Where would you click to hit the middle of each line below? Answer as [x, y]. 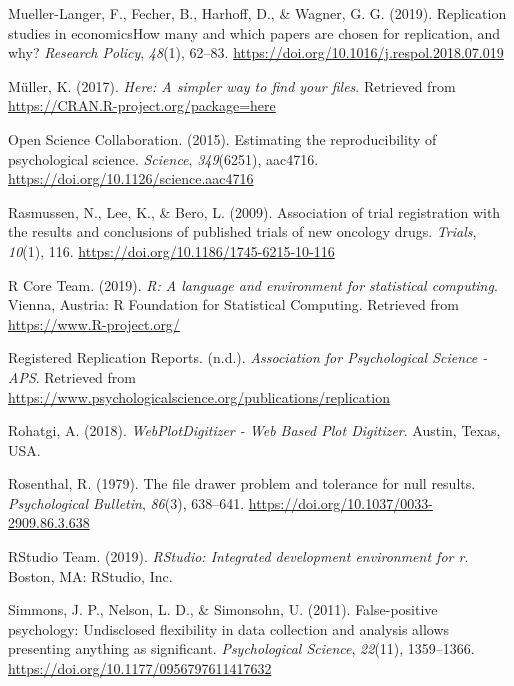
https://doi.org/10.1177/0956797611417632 [140, 668]
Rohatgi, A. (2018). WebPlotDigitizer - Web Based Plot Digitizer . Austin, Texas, [254, 430]
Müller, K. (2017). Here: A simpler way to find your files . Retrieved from [232, 85]
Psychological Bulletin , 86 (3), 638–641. [126, 502]
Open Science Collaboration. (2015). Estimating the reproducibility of [222, 138]
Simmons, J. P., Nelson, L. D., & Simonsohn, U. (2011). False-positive [223, 609]
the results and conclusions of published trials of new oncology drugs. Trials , [242, 231]
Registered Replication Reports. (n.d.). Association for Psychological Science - [248, 357]
